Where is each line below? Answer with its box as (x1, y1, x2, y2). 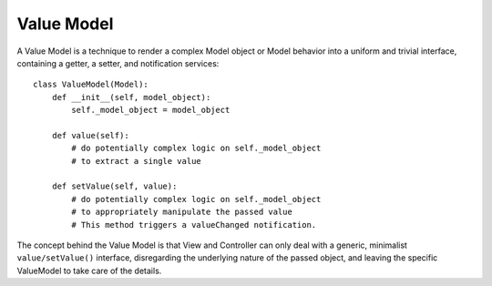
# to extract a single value (71, 156, 202, 166)
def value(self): (51, 130, 129, 140)
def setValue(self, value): (51, 181, 178, 191)
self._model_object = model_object (71, 105, 231, 116)
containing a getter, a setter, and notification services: (16, 57, 220, 68)
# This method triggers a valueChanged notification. (71, 220, 317, 230)
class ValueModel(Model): (33, 79, 149, 90)
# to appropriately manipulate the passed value (71, 207, 293, 218)
